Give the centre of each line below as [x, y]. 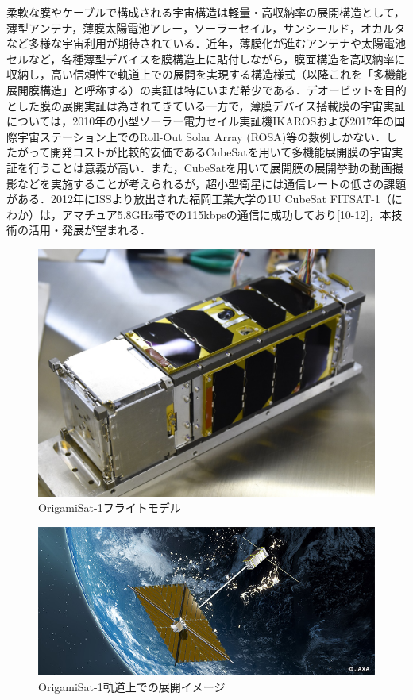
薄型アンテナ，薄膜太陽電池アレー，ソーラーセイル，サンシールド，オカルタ [206, 27]
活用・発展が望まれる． [89, 230]
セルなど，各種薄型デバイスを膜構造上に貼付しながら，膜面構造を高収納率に [206, 58]
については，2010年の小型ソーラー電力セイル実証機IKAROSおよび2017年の [201, 121]
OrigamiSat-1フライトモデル [110, 508]
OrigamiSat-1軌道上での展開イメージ [132, 686]
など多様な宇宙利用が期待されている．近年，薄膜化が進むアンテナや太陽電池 [206, 43]
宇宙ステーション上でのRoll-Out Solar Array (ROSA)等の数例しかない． [202, 136]
